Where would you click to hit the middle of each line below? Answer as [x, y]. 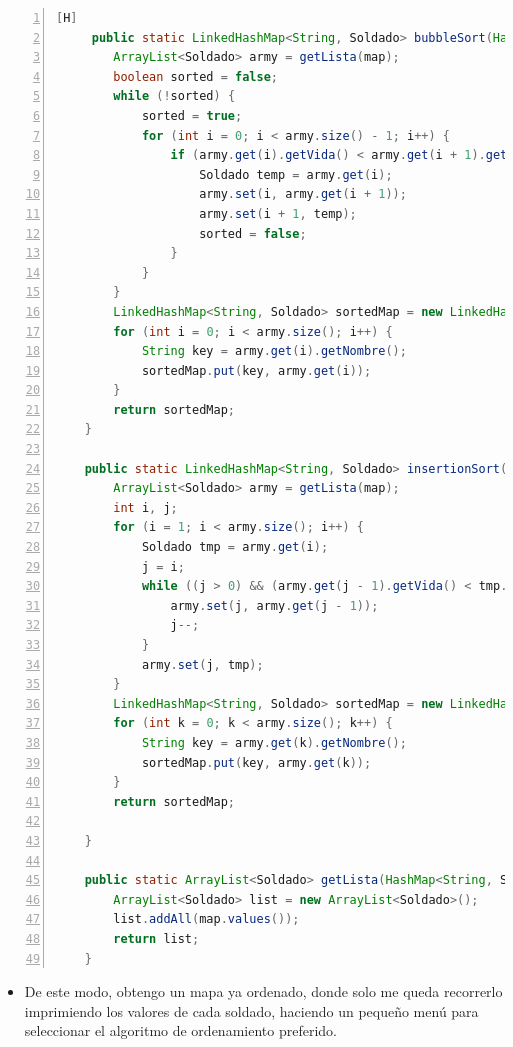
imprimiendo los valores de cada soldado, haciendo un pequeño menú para [251, 1010]
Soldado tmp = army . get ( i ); [235, 547]
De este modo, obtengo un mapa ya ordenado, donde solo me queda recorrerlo [263, 991]
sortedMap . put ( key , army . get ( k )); [256, 762]
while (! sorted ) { [174, 96]
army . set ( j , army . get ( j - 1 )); [274, 605]
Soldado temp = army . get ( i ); [296, 174]
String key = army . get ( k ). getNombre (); [274, 742]
